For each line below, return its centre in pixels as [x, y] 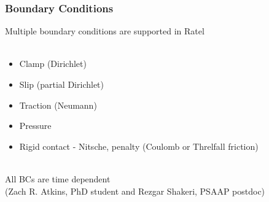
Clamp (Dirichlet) [53, 64]
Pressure [35, 126]
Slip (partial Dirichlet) [61, 84]
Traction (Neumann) [58, 105]
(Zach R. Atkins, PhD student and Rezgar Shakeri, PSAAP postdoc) [135, 191]
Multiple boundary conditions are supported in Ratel [105, 31]
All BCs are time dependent [58, 178]
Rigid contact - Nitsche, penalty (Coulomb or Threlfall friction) [139, 146]
